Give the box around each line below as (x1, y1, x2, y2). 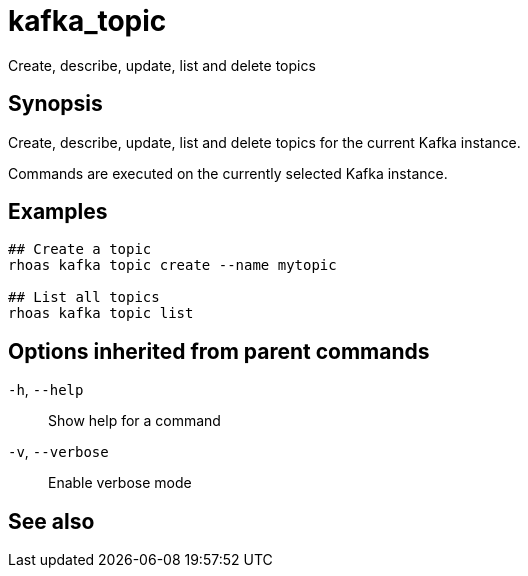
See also (8, 508, 95, 534)
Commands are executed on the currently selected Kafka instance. (8, 164, 448, 182)
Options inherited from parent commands (8, 338, 430, 364)
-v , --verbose (8, 443, 109, 461)
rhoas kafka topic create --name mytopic (8, 257, 337, 274)
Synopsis (8, 91, 103, 117)
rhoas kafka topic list (8, 305, 194, 322)
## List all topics (8, 289, 160, 306)
